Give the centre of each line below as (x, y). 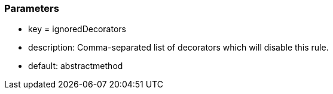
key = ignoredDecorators (77, 29)
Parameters (32, 8)
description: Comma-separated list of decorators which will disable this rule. (178, 48)
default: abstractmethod (76, 66)
